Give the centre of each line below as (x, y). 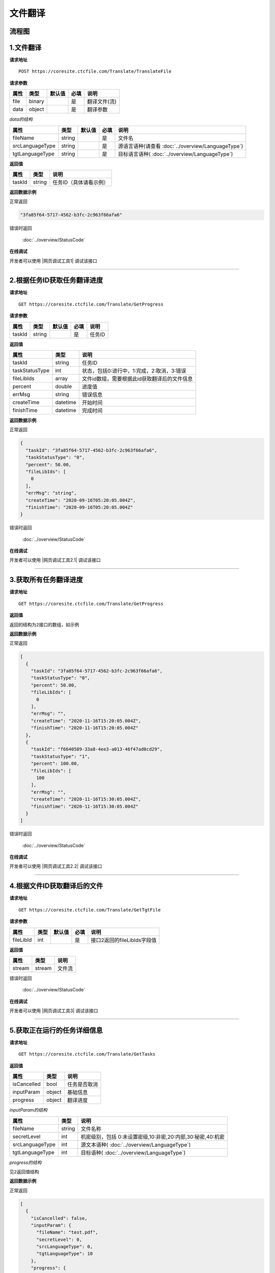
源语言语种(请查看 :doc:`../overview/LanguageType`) (181, 146)
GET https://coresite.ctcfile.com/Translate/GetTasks (87, 1054)
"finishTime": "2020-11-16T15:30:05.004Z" (85, 806)
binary (36, 101)
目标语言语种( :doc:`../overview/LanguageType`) (175, 154)
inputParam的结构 (29, 1110)
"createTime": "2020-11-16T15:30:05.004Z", (86, 799)
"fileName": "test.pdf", (67, 1233)
